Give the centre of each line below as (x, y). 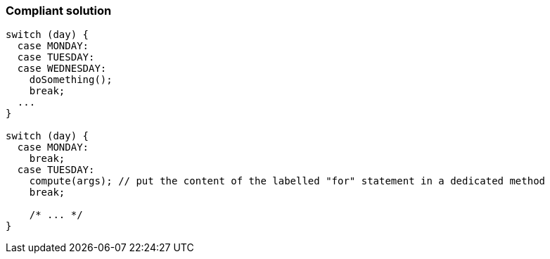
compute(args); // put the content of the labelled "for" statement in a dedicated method (287, 181)
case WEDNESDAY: (62, 69)
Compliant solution (59, 11)
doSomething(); (71, 80)
